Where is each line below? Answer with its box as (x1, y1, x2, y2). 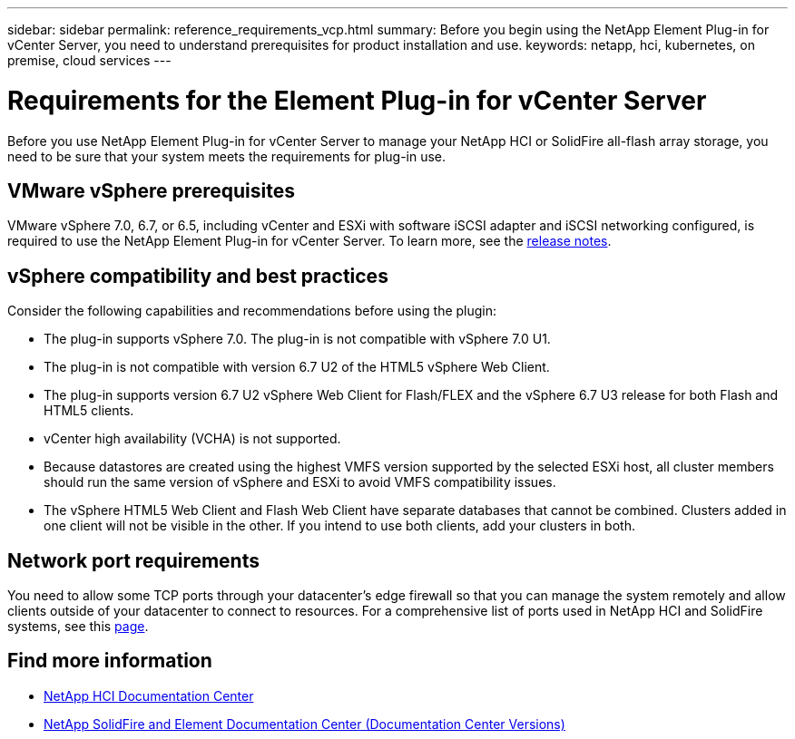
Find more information (7, 649, 212, 673)
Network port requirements (7, 549, 260, 572)
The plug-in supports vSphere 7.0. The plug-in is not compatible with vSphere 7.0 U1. (44, 331, 551, 347)
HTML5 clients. (44, 403, 134, 419)
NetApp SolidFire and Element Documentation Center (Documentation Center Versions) (44, 715, 565, 732)
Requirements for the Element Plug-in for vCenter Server (7, 84, 707, 116)
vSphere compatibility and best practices (7, 264, 388, 287)
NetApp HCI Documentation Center (44, 687, 254, 704)
